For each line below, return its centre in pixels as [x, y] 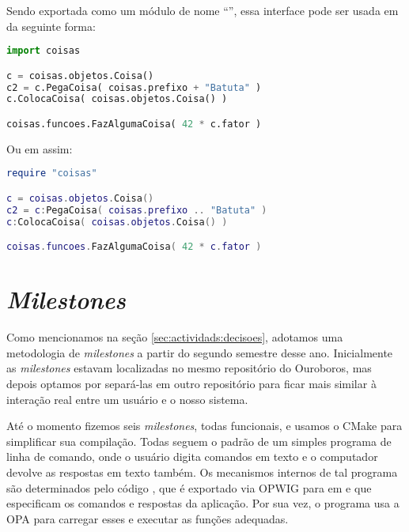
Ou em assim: [40, 148]
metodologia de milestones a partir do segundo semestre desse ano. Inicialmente [200, 352]
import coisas [44, 51]
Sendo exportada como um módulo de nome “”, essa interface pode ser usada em [203, 10]
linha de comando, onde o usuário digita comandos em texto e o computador [192, 457]
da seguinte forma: [51, 26]
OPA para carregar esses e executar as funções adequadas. [148, 518]
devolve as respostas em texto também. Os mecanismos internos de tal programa [202, 472]
